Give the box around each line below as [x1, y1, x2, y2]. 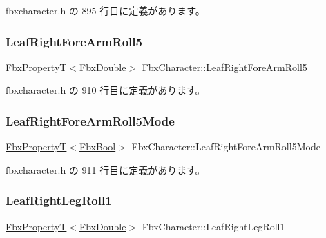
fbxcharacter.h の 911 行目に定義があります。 [6, 162, 205, 177]
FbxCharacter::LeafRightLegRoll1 [142, 219, 285, 233]
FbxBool [79, 139, 116, 154]
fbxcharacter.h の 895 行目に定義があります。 [6, 3, 205, 17]
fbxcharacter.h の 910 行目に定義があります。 [6, 83, 205, 97]
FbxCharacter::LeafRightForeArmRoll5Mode [131, 139, 320, 154]
